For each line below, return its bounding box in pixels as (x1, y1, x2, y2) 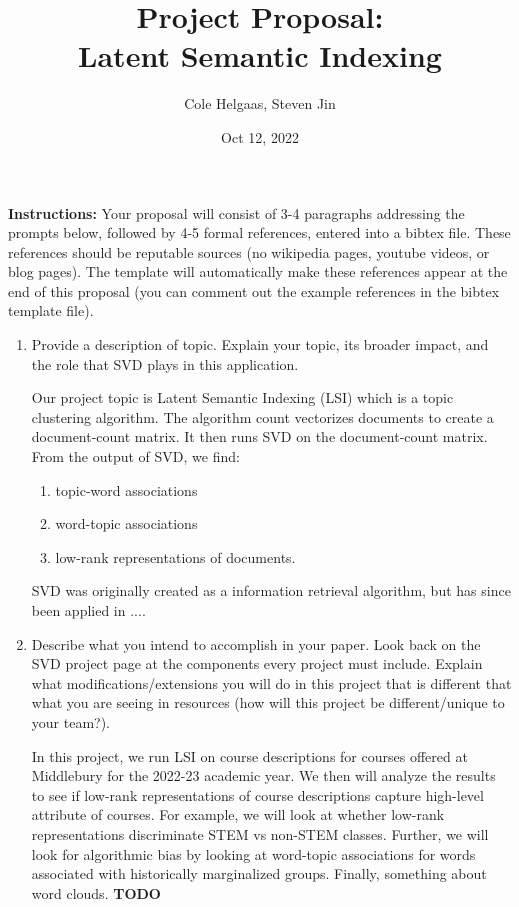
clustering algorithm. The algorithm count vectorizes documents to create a (31, 406, 494, 427)
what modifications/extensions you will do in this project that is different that (31, 672, 512, 693)
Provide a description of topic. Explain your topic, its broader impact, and (31, 334, 489, 355)
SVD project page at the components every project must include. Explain (31, 653, 483, 674)
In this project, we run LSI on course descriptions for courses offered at (31, 745, 468, 766)
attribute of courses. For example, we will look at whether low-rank (31, 804, 445, 825)
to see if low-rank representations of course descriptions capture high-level (31, 784, 484, 805)
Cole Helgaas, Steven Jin (184, 93, 336, 114)
